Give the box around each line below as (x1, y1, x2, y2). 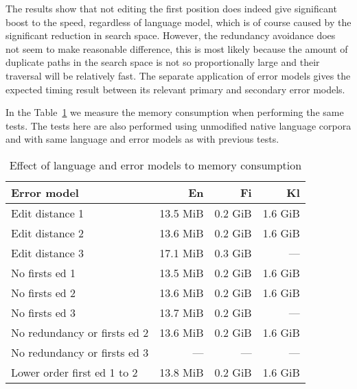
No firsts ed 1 (11, 264, 76, 281)
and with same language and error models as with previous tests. (5, 132, 279, 146)
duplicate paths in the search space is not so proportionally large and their (5, 55, 320, 69)
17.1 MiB (159, 244, 204, 261)
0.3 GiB (214, 244, 252, 261)
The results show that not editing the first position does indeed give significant (5, 1, 337, 15)
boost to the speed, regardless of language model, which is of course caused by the (5, 14, 352, 29)
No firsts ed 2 (11, 284, 76, 300)
